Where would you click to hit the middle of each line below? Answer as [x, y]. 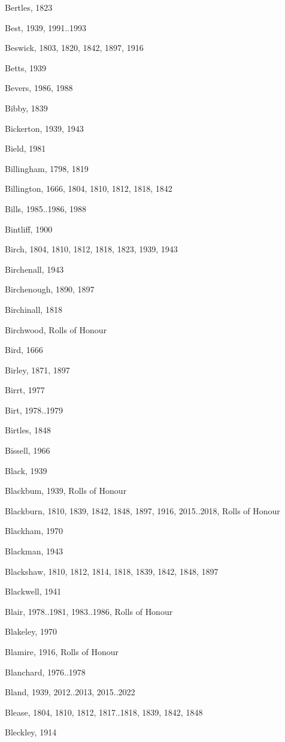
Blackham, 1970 [34, 531]
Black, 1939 [26, 470]
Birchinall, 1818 [34, 309]
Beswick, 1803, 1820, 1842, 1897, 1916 [74, 48]
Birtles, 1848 [28, 430]
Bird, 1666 [24, 350]
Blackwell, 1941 [33, 591]
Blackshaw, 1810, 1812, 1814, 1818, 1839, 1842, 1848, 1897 [112, 571]
